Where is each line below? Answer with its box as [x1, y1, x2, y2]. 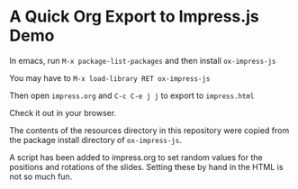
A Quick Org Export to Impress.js [9, 6, 259, 27]
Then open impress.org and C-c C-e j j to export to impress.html [9, 90, 255, 101]
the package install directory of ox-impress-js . [9, 134, 182, 145]
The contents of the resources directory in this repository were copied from [9, 124, 290, 136]
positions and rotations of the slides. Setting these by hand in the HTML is [9, 161, 284, 172]
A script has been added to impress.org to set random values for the [9, 151, 263, 163]
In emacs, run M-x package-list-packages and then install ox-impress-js [9, 55, 276, 66]
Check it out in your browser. [9, 107, 117, 118]
